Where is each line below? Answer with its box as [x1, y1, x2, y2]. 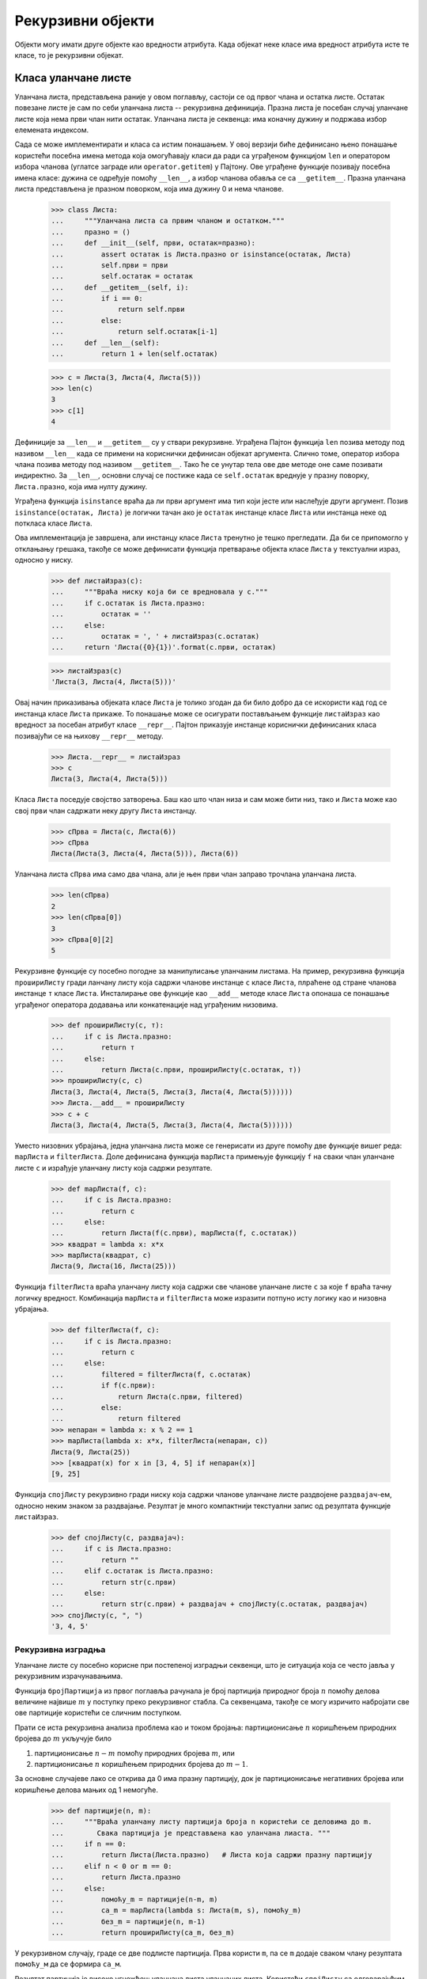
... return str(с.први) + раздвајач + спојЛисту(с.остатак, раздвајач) [51, 1600, 368, 1609]
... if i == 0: [51, 294, 144, 303]
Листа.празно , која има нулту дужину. [14, 481, 148, 491]
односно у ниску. [14, 555, 74, 565]
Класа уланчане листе [14, 71, 132, 85]
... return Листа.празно [51, 1873, 181, 1882]
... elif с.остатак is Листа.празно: [51, 1567, 214, 1575]
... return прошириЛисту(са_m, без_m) [51, 1928, 235, 1937]
